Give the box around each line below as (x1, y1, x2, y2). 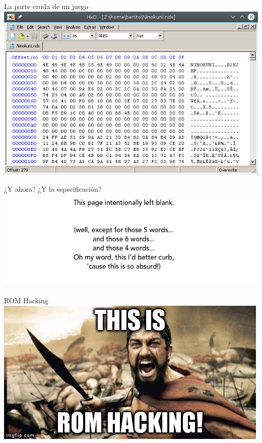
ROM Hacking (4, 295, 48, 306)
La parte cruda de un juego (4, 1, 89, 11)
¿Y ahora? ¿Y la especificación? (4, 183, 102, 194)
